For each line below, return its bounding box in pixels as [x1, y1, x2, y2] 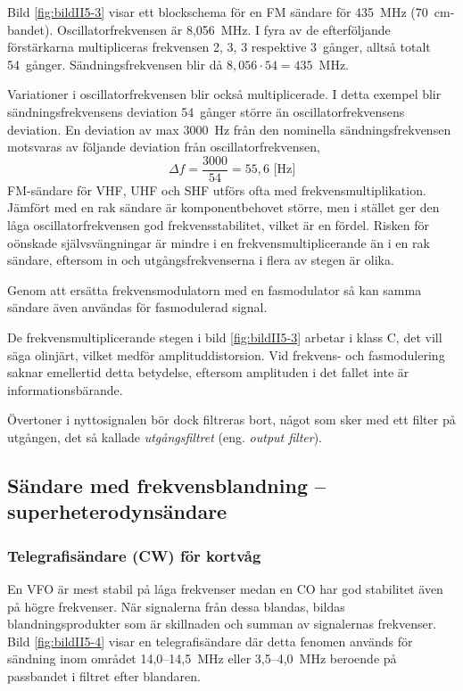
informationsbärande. [7, 380, 123, 399]
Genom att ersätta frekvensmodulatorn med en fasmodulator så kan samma [7, 280, 422, 299]
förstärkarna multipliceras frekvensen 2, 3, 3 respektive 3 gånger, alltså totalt [7, 37, 431, 56]
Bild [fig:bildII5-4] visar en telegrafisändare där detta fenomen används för [7, 631, 413, 650]
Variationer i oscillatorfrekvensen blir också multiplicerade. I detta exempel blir [7, 85, 442, 103]
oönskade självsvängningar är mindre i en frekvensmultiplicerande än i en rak [7, 233, 430, 251]
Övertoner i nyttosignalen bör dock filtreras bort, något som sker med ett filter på [7, 410, 456, 429]
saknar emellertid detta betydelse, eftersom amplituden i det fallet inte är [7, 363, 409, 382]
